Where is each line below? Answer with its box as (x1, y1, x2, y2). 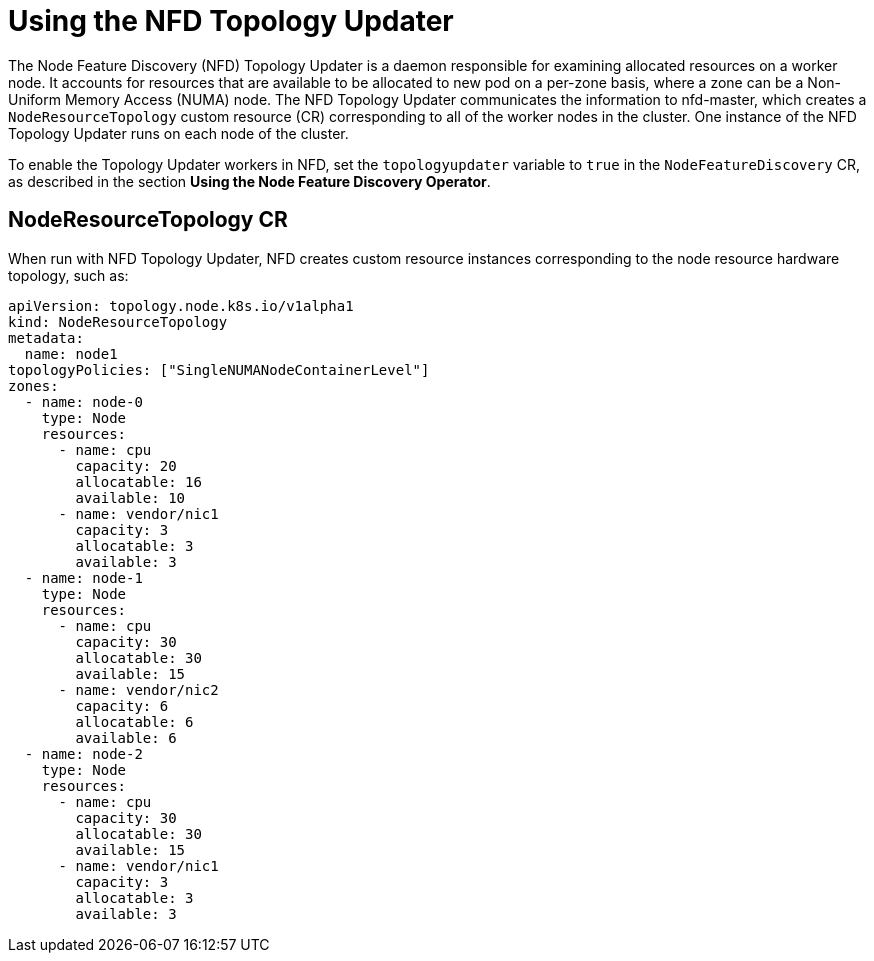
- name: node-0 (24, 393, 143, 410)
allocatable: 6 (75, 713, 194, 730)
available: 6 (75, 729, 177, 746)
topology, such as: (8, 266, 129, 284)
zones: (8, 377, 59, 394)
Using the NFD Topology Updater (8, 4, 454, 38)
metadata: (8, 329, 84, 346)
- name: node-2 (24, 745, 143, 762)
